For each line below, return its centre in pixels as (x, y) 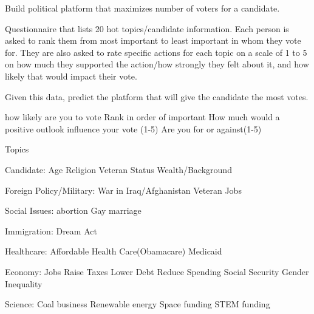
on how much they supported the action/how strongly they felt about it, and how (157, 64)
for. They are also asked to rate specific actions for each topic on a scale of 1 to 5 (156, 52)
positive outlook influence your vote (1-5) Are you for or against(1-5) (133, 128)
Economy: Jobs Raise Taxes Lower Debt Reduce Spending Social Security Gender (157, 271)
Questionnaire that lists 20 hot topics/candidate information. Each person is (147, 28)
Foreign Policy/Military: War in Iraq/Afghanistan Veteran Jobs (123, 190)
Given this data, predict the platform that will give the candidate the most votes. (157, 96)
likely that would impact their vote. (71, 76)
